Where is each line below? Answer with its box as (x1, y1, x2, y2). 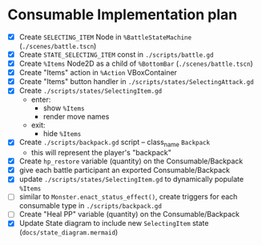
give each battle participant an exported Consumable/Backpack (18, 166, 230, 175)
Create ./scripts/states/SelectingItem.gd (18, 86, 162, 95)
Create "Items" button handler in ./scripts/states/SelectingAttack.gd (18, 77, 254, 86)
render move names (42, 112, 110, 122)
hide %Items (42, 129, 82, 139)
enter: (30, 94, 51, 105)
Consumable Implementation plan (7, 6, 238, 24)
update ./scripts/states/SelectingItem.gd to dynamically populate (18, 175, 244, 184)
